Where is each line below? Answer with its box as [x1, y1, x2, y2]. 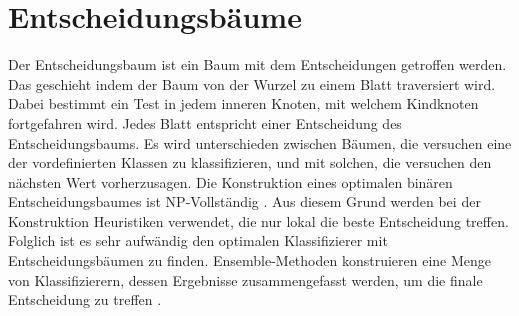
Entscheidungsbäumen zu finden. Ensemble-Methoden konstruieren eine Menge [8, 250, 492, 271]
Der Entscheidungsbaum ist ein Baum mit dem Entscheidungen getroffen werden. [8, 54, 507, 75]
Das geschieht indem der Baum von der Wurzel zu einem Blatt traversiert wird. [8, 73, 496, 94]
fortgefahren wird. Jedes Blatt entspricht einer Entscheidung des [8, 112, 402, 133]
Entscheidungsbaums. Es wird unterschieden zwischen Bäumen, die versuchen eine [8, 132, 512, 153]
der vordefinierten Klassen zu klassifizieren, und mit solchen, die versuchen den [8, 152, 492, 173]
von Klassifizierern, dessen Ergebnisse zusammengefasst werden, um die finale [8, 269, 483, 290]
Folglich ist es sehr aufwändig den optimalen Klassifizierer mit [8, 230, 388, 251]
